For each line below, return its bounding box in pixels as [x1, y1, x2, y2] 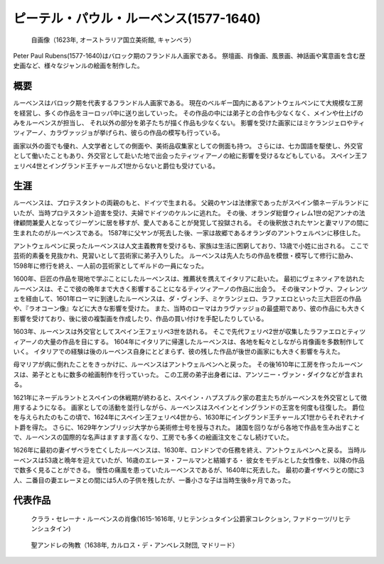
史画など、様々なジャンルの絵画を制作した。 [13, 61, 144, 70]
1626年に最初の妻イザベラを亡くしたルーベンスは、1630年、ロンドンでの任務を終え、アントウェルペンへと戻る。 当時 [13, 446, 361, 455]
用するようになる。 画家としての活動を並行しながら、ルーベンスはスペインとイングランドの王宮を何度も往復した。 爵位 [13, 403, 366, 411]
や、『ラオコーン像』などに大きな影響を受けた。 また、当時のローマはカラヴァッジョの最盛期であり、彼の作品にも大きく [13, 304, 366, 313]
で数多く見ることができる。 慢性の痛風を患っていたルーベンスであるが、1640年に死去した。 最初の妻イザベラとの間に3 [13, 466, 364, 474]
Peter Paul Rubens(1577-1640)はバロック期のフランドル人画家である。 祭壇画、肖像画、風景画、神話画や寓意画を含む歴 [13, 51, 366, 60]
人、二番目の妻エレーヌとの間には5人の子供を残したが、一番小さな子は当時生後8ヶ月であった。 [13, 476, 295, 484]
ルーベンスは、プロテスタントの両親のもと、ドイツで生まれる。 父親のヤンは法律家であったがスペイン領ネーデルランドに [13, 199, 369, 207]
